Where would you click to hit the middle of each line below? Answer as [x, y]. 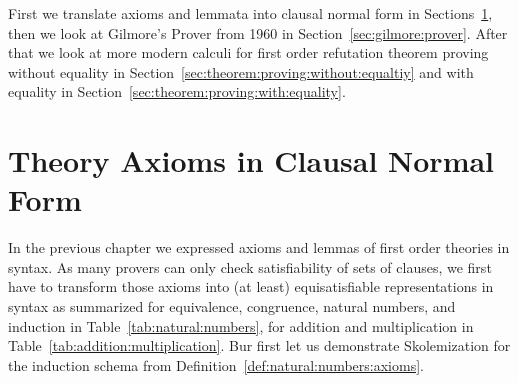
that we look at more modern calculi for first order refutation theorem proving [248, 52]
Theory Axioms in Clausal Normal [251, 160]
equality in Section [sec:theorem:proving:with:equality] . [177, 91]
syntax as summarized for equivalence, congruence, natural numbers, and [232, 306]
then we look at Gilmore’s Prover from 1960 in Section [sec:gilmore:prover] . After [258, 32]
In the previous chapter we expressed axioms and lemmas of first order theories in [259, 247]
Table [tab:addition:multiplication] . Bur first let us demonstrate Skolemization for [259, 345]
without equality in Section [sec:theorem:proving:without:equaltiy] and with [241, 71]
